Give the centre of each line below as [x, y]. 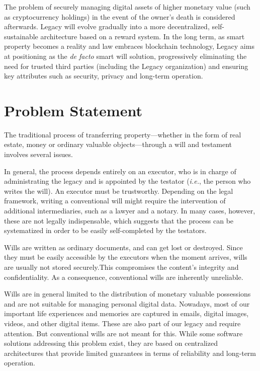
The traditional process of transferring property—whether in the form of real [123, 134]
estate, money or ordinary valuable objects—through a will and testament [118, 144]
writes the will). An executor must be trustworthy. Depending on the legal [119, 191]
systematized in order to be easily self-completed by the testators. [105, 230]
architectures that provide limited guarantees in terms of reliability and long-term [130, 353]
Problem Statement [73, 110]
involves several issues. [38, 154]
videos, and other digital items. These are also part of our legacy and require [122, 323]
